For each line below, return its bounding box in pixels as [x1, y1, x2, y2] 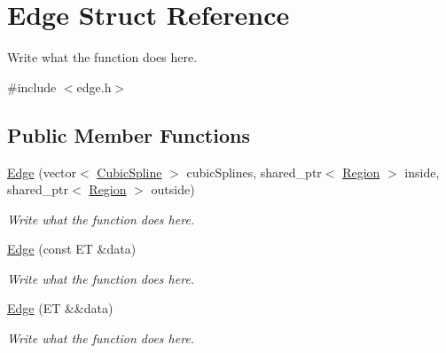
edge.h [76, 77, 112, 96]
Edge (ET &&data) [7, 299, 113, 318]
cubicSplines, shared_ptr [186, 162, 322, 181]
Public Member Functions [7, 121, 250, 148]
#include [7, 77, 57, 96]
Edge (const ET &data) [7, 239, 137, 258]
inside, [404, 162, 440, 181]
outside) [151, 180, 195, 199]
